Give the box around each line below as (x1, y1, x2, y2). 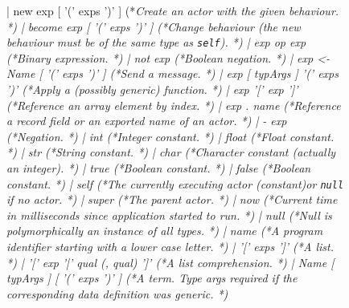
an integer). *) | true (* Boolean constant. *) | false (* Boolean (6, 160, 311, 176)
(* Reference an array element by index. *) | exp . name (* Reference (6, 96, 341, 113)
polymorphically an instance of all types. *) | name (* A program (6, 222, 323, 239)
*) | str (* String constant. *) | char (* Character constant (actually (6, 144, 336, 160)
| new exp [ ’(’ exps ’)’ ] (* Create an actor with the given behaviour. (6, 2, 339, 18)
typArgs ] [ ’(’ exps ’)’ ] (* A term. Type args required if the (6, 269, 298, 286)
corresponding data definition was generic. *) (6, 285, 228, 302)
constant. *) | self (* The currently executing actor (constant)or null (6, 175, 344, 192)
